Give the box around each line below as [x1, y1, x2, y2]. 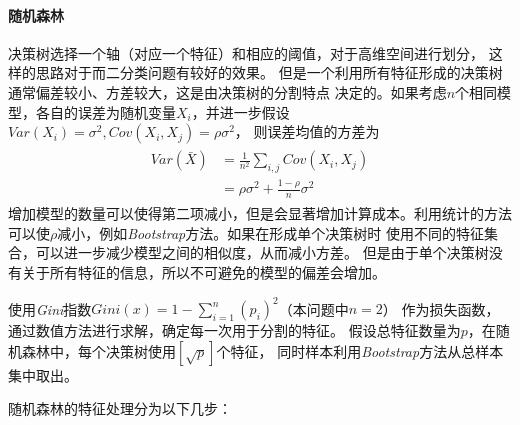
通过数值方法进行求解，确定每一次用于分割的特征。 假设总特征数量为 [8, 320, 461, 341]
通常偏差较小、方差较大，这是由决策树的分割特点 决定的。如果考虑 [8, 81, 447, 102]
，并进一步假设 [191, 101, 290, 122]
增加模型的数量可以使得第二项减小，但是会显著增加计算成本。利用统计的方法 [8, 203, 512, 224]
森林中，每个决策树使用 [21, 340, 176, 361]
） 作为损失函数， [382, 298, 500, 319]
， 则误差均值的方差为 [234, 121, 380, 142]
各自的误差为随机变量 [35, 101, 176, 122]
